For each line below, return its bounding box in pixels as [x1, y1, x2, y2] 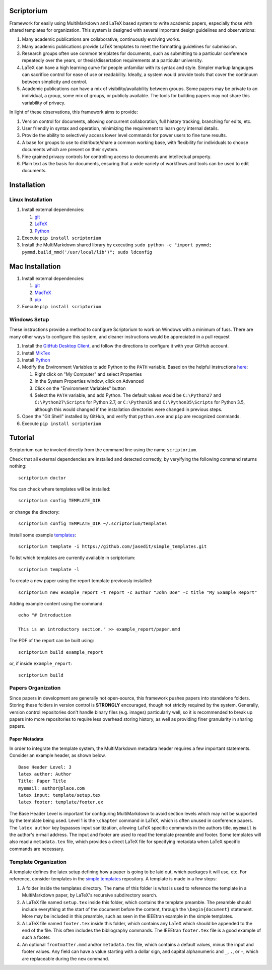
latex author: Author [18, 771, 72, 777]
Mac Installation [9, 262, 61, 270]
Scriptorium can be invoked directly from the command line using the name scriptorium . [9, 447, 197, 453]
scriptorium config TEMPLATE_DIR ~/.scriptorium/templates [18, 521, 167, 526]
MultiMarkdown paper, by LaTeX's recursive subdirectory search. [22, 892, 158, 898]
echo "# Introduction [18, 612, 72, 618]
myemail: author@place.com [18, 785, 85, 791]
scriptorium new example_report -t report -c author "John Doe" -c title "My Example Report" [18, 589, 257, 595]
